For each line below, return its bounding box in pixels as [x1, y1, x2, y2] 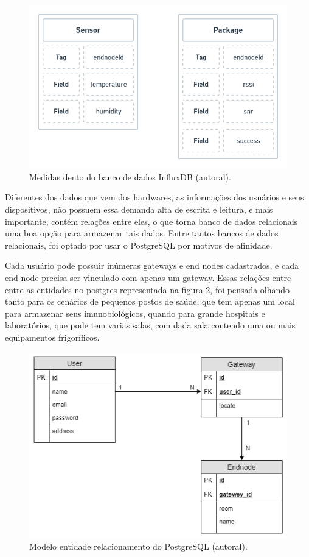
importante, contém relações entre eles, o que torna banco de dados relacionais [5, 215, 298, 227]
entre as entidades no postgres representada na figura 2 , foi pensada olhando [5, 283, 290, 296]
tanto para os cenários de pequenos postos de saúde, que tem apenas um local [5, 295, 295, 308]
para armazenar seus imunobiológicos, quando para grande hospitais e [5, 307, 265, 319]
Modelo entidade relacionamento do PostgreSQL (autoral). [29, 540, 248, 553]
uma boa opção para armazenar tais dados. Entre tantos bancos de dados [5, 227, 279, 239]
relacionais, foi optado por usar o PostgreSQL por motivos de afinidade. [5, 238, 273, 251]
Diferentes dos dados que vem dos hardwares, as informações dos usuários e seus [5, 191, 304, 204]
